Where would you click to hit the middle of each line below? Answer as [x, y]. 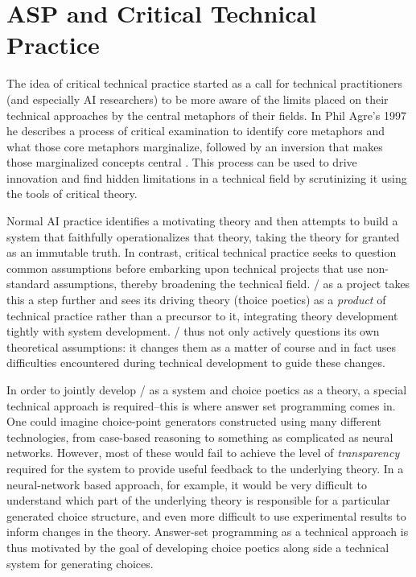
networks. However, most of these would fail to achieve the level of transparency [203, 453]
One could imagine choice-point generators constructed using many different [194, 421]
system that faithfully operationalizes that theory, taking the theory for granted [203, 236]
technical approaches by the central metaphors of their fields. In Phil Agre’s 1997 [206, 115]
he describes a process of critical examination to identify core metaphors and [196, 131]
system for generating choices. [80, 563]
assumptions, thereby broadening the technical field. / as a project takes [232, 284]
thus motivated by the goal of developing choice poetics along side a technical [198, 547]
